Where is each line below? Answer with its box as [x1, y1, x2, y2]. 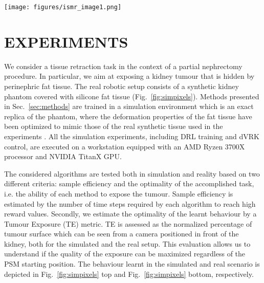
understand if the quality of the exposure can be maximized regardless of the [4, 248, 246, 259]
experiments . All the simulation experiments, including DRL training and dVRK [4, 130, 259, 141]
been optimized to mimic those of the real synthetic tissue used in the [4, 121, 223, 132]
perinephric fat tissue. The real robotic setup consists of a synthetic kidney [4, 80, 239, 91]
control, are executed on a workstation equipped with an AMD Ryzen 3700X [4, 141, 245, 151]
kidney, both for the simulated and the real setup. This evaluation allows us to [4, 238, 251, 249]
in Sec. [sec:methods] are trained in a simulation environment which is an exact [4, 101, 254, 112]
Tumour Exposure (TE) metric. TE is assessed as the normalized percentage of [4, 218, 252, 229]
